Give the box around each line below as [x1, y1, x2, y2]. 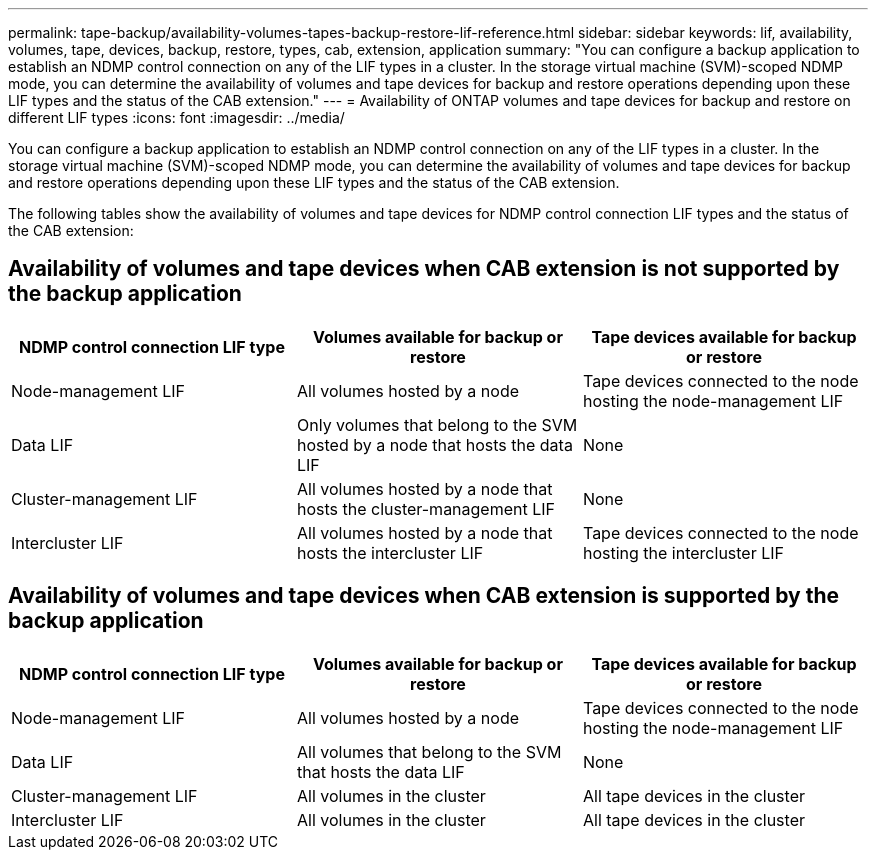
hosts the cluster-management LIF [296, 498, 556, 519]
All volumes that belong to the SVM [296, 741, 562, 762]
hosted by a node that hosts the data [296, 434, 573, 455]
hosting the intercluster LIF [582, 542, 784, 563]
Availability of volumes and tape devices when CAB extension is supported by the [8, 583, 839, 609]
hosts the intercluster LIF [296, 542, 484, 563]
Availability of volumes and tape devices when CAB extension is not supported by [8, 256, 840, 282]
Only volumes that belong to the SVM [296, 414, 578, 435]
